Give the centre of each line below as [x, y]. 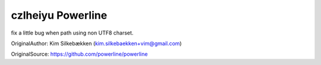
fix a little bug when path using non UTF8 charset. [72, 33]
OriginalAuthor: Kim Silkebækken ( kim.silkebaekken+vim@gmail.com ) [96, 43]
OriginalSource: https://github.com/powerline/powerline [79, 54]
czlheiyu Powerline [59, 15]
